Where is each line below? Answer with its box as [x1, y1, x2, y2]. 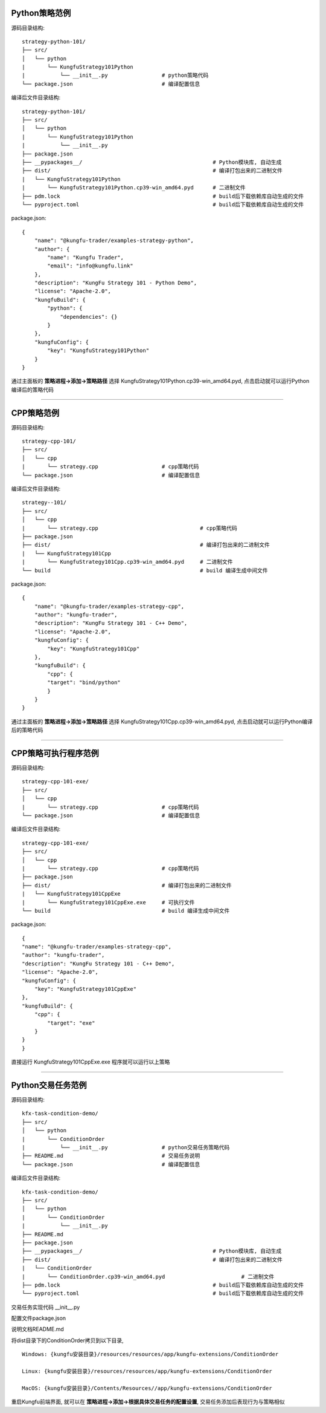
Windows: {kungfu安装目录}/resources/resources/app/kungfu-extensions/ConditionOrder [22, 1351, 279, 1358]
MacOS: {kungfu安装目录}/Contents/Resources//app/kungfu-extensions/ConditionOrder [22, 1385, 272, 1391]
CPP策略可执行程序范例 [11, 748, 99, 759]
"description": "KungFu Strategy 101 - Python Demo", [34, 279, 197, 287]
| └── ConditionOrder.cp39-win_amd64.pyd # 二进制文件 [22, 1273, 275, 1280]
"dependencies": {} [60, 313, 118, 320]
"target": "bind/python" [47, 679, 121, 686]
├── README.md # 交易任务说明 [22, 1152, 200, 1160]
